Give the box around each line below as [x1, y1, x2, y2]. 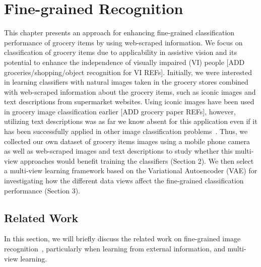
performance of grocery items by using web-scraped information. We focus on [4, 37, 243, 47]
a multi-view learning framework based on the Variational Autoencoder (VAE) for [4, 165, 257, 176]
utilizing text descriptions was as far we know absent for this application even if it [4, 116, 257, 126]
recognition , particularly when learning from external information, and [4, 243, 226, 254]
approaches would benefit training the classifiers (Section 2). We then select [20, 155, 254, 166]
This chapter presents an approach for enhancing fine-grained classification [4, 27, 235, 38]
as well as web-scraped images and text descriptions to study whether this [4, 146, 233, 156]
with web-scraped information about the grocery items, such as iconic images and [4, 86, 256, 97]
